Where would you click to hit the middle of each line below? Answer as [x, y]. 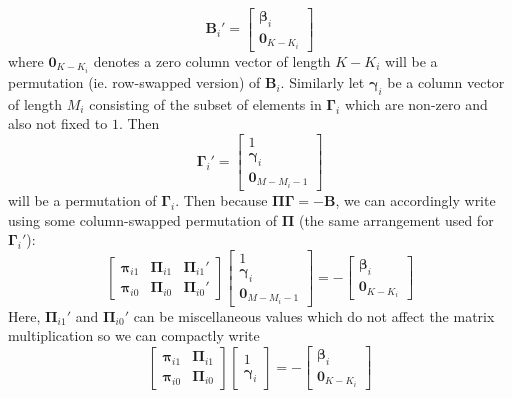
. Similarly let [322, 82]
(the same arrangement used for [396, 219]
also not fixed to [58, 123]
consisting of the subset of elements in [205, 103]
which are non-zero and [416, 103]
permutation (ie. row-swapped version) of [134, 82]
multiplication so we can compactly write [134, 335]
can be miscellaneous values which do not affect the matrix [314, 315]
